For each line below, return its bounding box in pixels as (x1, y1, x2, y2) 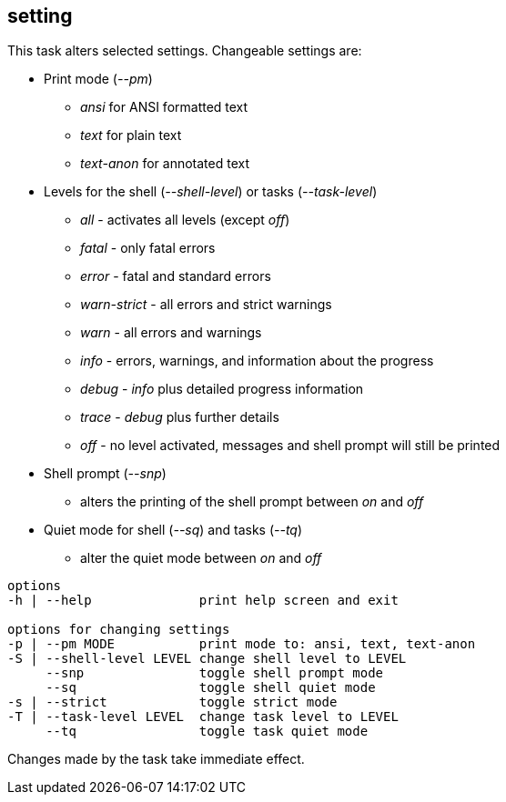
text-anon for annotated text (80, 155, 249, 172)
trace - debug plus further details (80, 409, 279, 426)
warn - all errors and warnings (80, 325, 262, 341)
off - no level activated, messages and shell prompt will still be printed (80, 437, 501, 454)
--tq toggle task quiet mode (46, 724, 369, 739)
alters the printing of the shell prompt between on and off (80, 494, 424, 510)
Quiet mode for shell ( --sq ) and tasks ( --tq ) (44, 522, 303, 538)
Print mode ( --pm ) (44, 71, 153, 87)
